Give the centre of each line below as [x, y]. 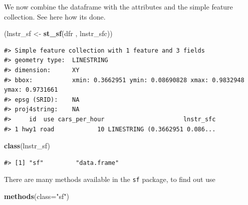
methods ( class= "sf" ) [37, 196]
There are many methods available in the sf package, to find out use [110, 179]
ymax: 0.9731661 [31, 90]
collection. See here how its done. [55, 16]
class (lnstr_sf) [27, 146]
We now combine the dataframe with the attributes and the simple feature [118, 7]
